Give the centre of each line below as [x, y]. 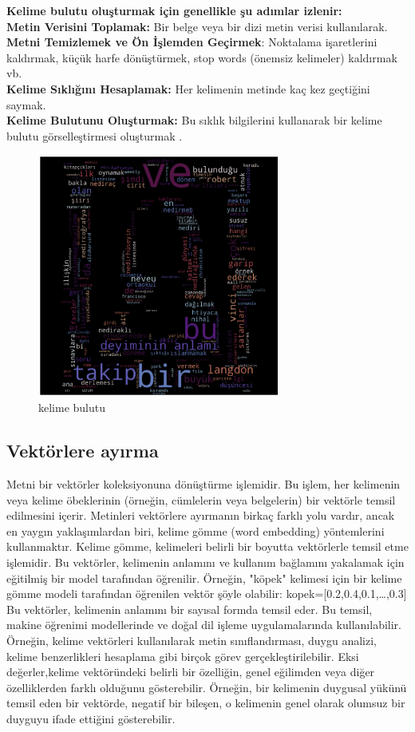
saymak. [26, 104]
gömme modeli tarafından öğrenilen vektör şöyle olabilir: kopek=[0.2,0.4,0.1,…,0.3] [207, 594]
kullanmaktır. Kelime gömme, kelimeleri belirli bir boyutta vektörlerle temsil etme [207, 546]
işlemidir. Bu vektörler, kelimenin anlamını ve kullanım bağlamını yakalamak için [206, 562]
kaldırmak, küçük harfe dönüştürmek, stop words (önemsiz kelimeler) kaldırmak [202, 57]
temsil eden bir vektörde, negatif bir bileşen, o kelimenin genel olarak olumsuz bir [206, 703]
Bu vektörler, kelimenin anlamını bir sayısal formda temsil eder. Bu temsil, [190, 609]
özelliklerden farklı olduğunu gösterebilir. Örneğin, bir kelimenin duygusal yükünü [207, 687]
